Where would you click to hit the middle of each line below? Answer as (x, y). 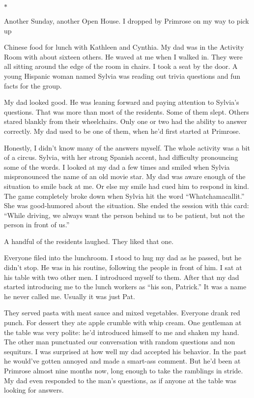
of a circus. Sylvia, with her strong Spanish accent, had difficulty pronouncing (121, 157)
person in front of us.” (37, 225)
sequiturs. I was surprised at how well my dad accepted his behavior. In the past (125, 351)
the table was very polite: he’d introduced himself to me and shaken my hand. (122, 332)
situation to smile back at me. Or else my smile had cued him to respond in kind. (127, 186)
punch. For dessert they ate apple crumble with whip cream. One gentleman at (123, 322)
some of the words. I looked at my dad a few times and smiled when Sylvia (117, 167)
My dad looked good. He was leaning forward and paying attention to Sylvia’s (122, 102)
